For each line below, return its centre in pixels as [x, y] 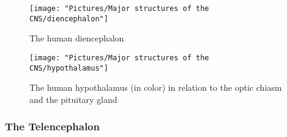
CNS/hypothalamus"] [69, 68]
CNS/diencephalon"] [69, 19]
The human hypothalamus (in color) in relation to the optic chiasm [156, 87]
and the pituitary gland [73, 99]
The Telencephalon [52, 126]
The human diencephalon [77, 38]
